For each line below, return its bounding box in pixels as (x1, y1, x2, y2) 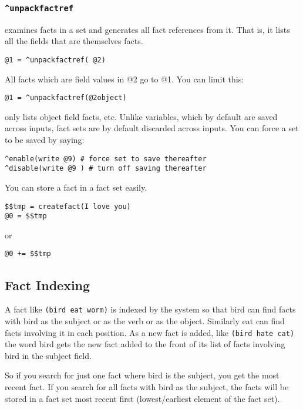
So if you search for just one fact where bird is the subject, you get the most (5, 369, 280, 381)
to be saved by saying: (5, 134, 85, 146)
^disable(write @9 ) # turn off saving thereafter (5, 164, 207, 173)
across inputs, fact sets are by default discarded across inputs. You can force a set (5, 122, 299, 134)
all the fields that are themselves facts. (5, 35, 143, 47)
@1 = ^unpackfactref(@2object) (5, 94, 127, 102)
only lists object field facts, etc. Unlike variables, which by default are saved (5, 110, 278, 122)
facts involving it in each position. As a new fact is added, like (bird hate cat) (5, 326, 295, 338)
